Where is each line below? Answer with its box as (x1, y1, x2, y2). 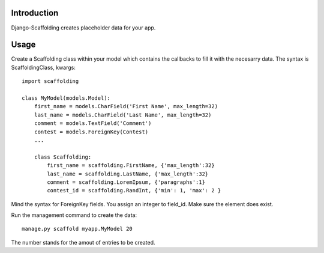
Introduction (11, 8, 59, 18)
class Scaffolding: (34, 153, 92, 160)
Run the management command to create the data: (11, 212, 137, 219)
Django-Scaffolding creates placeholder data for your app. (11, 24, 156, 31)
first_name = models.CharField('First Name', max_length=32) (34, 103, 218, 110)
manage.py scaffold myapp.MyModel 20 (22, 225, 133, 233)
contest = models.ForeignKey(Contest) (34, 128, 149, 135)
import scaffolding (22, 78, 79, 85)
